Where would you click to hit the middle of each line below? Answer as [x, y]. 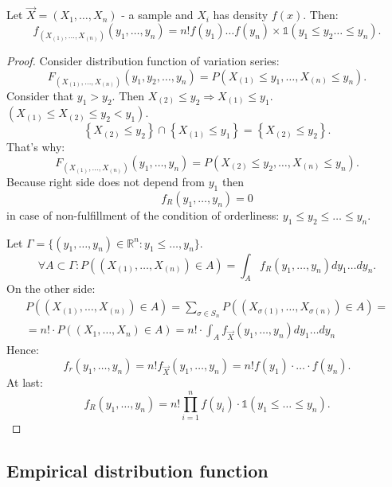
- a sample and [157, 15]
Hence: [23, 350]
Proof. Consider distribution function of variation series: [143, 60]
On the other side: [51, 288]
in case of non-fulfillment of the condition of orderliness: [143, 214]
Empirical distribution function [137, 471]
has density [241, 15]
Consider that [40, 95]
